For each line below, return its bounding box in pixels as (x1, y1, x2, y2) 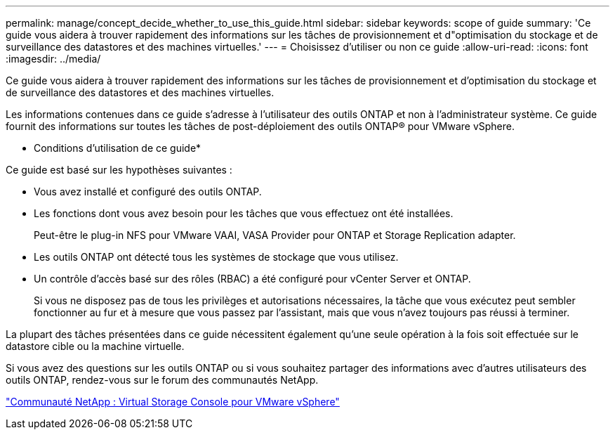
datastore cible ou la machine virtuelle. (6, 340, 185, 352)
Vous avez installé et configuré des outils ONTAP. (34, 186, 262, 197)
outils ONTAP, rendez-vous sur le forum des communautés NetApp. (6, 374, 319, 386)
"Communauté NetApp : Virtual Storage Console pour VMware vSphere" (6, 396, 340, 408)
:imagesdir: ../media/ (6, 53, 101, 65)
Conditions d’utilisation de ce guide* (34, 142, 201, 154)
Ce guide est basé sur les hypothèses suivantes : (6, 164, 232, 176)
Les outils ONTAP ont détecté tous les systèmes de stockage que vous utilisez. (34, 251, 399, 263)
